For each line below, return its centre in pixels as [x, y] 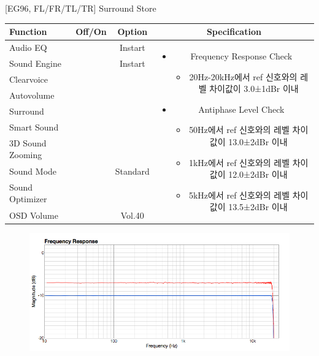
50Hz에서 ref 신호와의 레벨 [239, 130]
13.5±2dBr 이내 [258, 207]
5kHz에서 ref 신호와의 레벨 [239, 195]
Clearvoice [29, 79]
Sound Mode [33, 171]
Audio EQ [28, 47]
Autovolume [32, 95]
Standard [132, 171]
